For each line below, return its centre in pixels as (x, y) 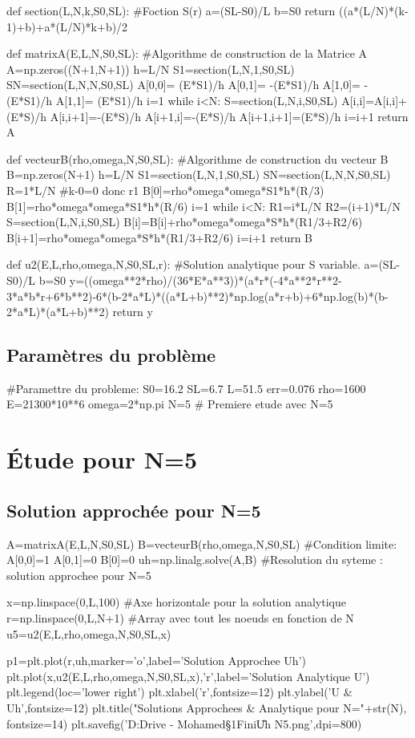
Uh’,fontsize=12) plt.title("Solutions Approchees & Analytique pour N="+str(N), (207, 708)
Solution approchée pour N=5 (134, 510)
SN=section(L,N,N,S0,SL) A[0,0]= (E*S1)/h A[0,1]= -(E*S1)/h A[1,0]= (183, 85)
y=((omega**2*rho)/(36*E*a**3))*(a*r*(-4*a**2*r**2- (205, 280)
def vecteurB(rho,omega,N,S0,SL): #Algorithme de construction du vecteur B (197, 158)
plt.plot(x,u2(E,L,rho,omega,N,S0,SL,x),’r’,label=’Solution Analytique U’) (188, 676)
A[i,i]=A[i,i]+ (374, 100)
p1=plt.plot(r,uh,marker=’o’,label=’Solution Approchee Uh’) (156, 661)
